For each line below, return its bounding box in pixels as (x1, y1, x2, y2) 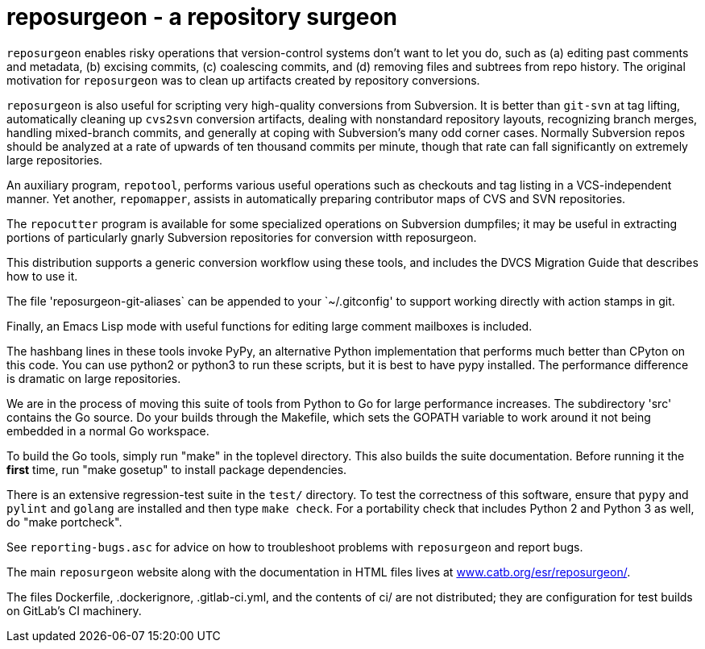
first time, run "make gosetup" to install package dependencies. (6, 462, 347, 476)
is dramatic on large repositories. (6, 371, 181, 385)
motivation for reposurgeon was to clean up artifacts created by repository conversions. (6, 73, 480, 87)
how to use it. (6, 268, 78, 283)
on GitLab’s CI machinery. (6, 603, 142, 618)
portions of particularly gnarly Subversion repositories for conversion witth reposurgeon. (6, 230, 477, 244)
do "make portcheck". (6, 514, 122, 529)
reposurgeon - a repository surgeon (6, 3, 398, 31)
